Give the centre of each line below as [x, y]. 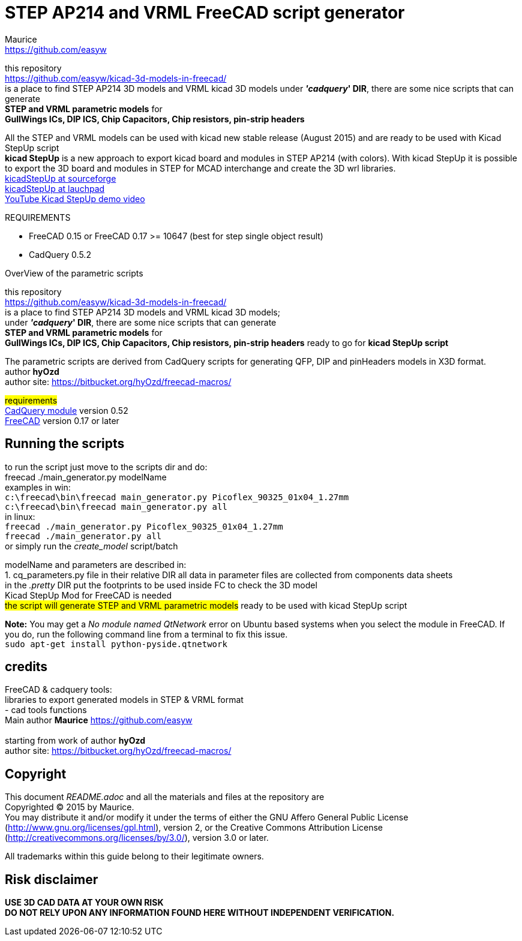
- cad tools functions [46, 710]
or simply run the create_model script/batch [91, 546]
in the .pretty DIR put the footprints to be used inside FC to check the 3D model [161, 585]
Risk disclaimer [52, 879]
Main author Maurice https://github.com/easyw [99, 720]
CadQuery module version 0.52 [67, 410]
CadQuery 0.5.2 [60, 254]
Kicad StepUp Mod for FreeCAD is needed [88, 595]
